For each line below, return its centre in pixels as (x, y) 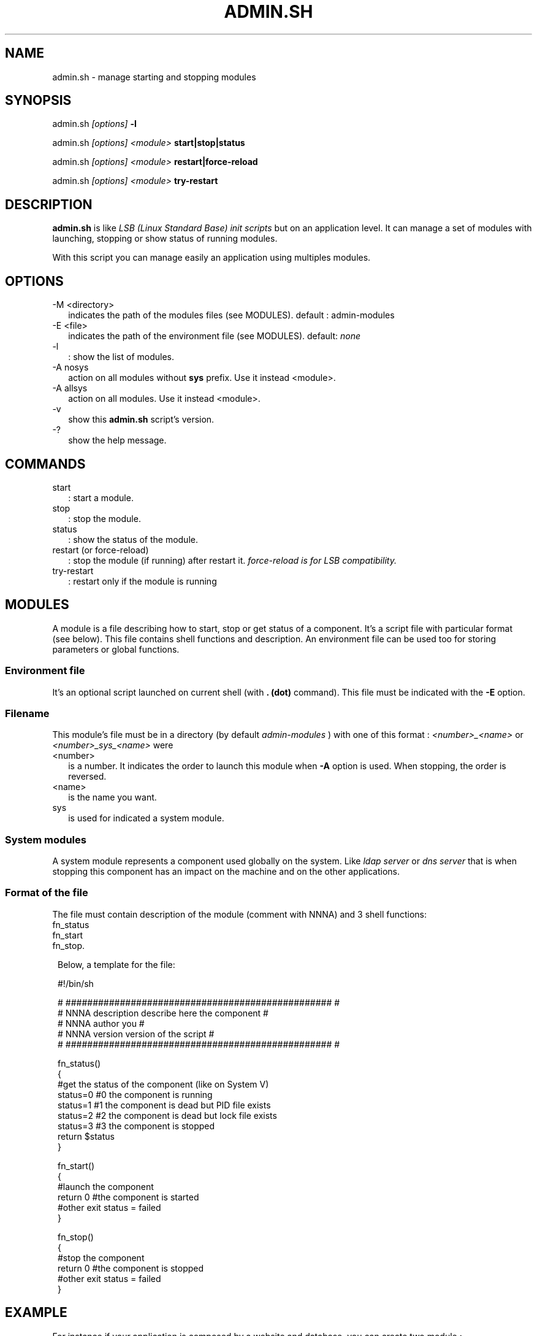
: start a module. (101, 497)
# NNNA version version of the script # (136, 1034)
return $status (86, 1136)
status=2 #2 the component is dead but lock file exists (167, 1115)
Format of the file (47, 893)
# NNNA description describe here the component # (163, 1013)
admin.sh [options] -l (94, 124)
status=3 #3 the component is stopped (136, 1126)
